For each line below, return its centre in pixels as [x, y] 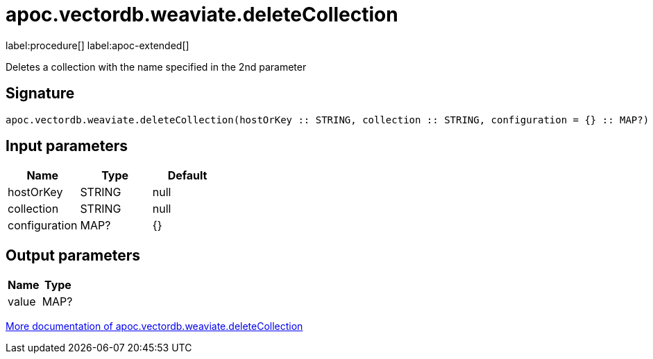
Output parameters [73, 255]
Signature [40, 94]
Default [187, 176]
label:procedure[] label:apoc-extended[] [97, 45]
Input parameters [67, 146]
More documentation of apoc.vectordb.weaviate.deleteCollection [154, 326]
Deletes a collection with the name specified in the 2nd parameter [156, 67]
